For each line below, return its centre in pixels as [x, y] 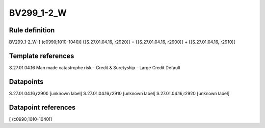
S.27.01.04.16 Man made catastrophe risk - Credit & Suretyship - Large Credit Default [95, 67]
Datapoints [26, 82]
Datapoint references [42, 107]
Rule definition [32, 30]
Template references [42, 56]
